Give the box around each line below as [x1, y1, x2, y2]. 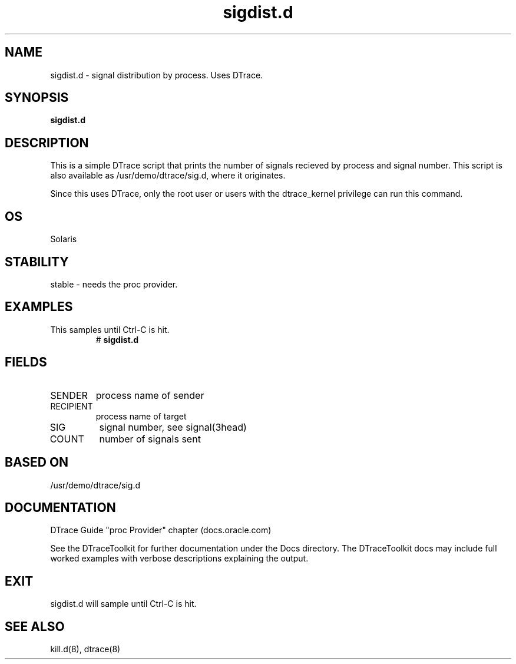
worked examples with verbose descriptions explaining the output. [50, 553, 309, 564]
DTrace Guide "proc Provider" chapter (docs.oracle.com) [50, 525, 272, 536]
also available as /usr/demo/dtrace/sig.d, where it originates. [50, 170, 286, 181]
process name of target [95, 411, 187, 421]
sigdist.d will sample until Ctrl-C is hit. [50, 599, 197, 609]
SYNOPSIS [5, 90, 69, 105]
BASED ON [5, 455, 69, 470]
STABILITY [5, 254, 69, 269]
